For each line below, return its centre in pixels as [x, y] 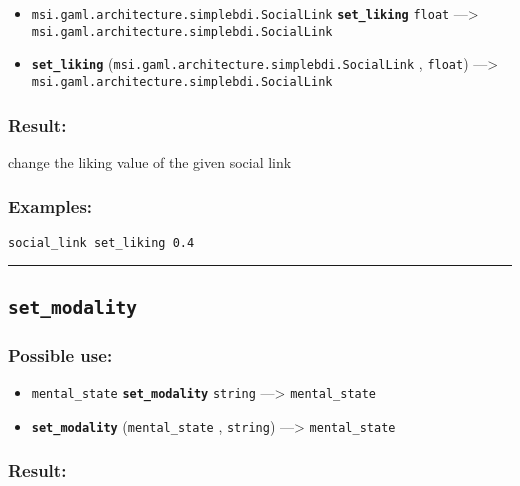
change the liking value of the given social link [150, 161]
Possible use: [60, 354]
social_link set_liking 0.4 [101, 242]
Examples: [50, 206]
